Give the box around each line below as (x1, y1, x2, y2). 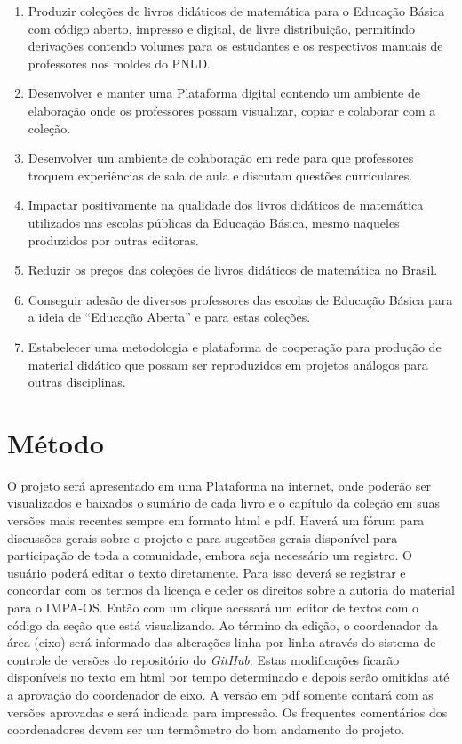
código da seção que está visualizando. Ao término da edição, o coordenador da (7, 615, 438, 634)
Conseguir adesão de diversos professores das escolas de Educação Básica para (28, 290, 453, 308)
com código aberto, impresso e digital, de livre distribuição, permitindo (28, 19, 416, 37)
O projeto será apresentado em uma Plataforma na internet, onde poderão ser (7, 476, 432, 494)
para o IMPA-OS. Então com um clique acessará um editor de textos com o (7, 597, 419, 616)
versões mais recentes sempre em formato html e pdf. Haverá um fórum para (7, 511, 425, 529)
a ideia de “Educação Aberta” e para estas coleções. (28, 308, 311, 326)
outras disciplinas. (28, 372, 126, 391)
